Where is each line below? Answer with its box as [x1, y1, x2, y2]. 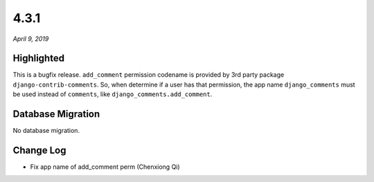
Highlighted [12, 53, 65, 64]
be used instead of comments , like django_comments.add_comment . [12, 90, 213, 98]
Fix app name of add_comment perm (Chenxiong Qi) [30, 163, 180, 171]
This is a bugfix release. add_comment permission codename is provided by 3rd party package [12, 71, 285, 79]
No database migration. [12, 127, 80, 135]
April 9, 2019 [12, 35, 49, 43]
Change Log [12, 144, 66, 156]
